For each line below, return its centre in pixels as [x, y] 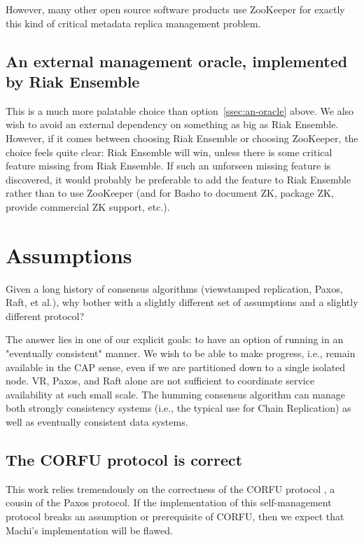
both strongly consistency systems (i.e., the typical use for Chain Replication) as [178, 408]
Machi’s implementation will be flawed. [89, 530]
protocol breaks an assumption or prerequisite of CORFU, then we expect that [175, 516]
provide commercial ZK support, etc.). [88, 206]
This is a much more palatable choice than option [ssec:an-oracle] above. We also [180, 110]
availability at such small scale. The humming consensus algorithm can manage [176, 394]
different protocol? [45, 315]
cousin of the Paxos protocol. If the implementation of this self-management [169, 502]
